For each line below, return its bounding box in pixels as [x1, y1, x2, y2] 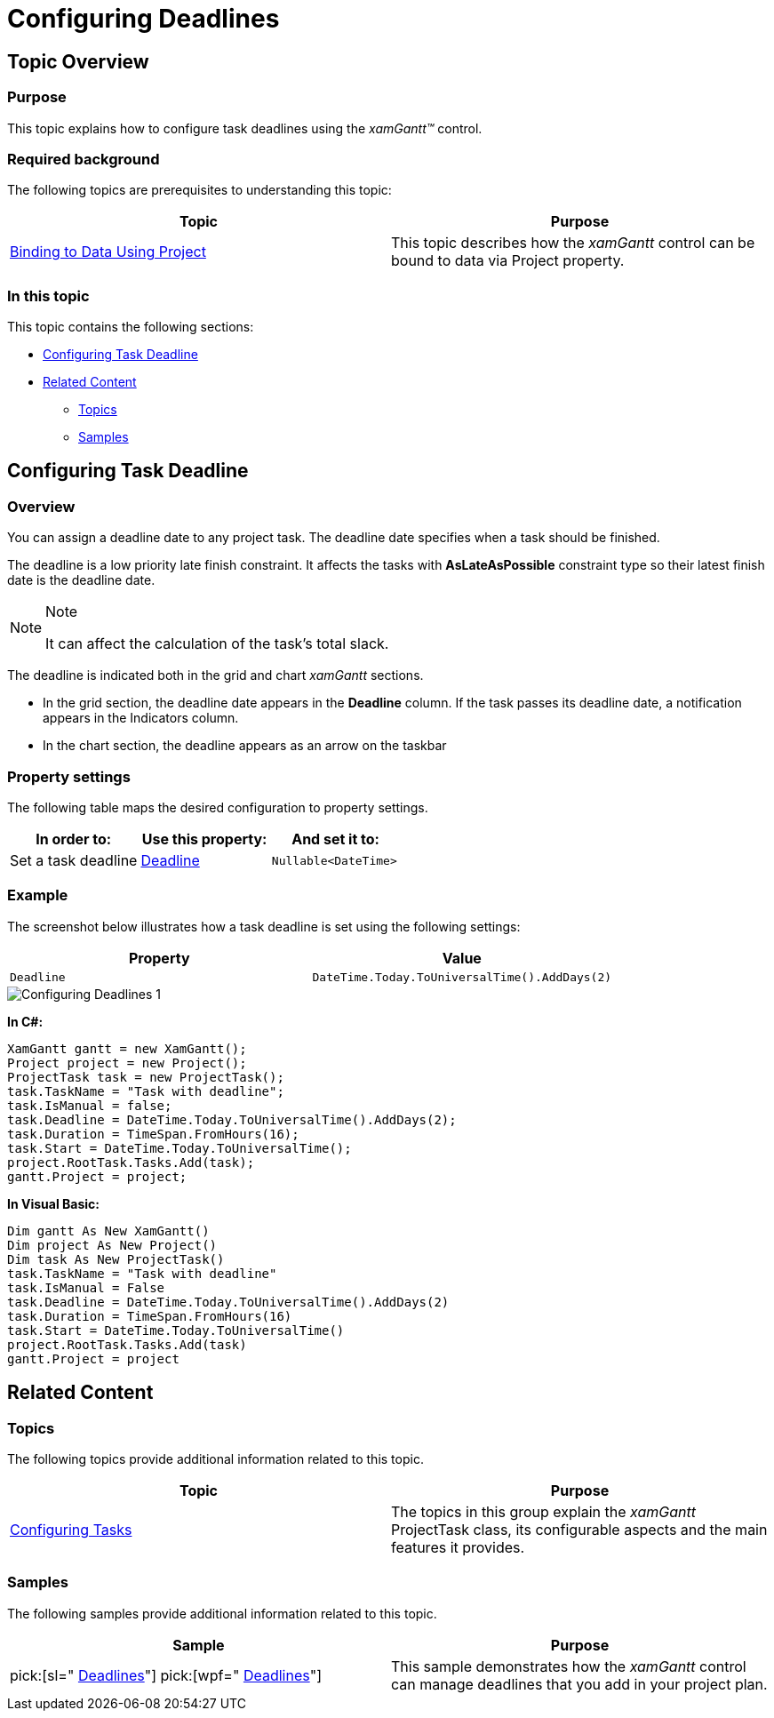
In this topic [7, 286, 90, 305]
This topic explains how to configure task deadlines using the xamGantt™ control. [7, 120, 483, 136]
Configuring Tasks [10, 1520, 132, 1538]
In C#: [7, 1013, 44, 1029]
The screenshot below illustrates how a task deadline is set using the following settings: [7, 918, 521, 934]
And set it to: [291, 830, 379, 849]
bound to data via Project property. [391, 252, 625, 270]
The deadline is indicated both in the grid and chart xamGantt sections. [7, 667, 424, 683]
